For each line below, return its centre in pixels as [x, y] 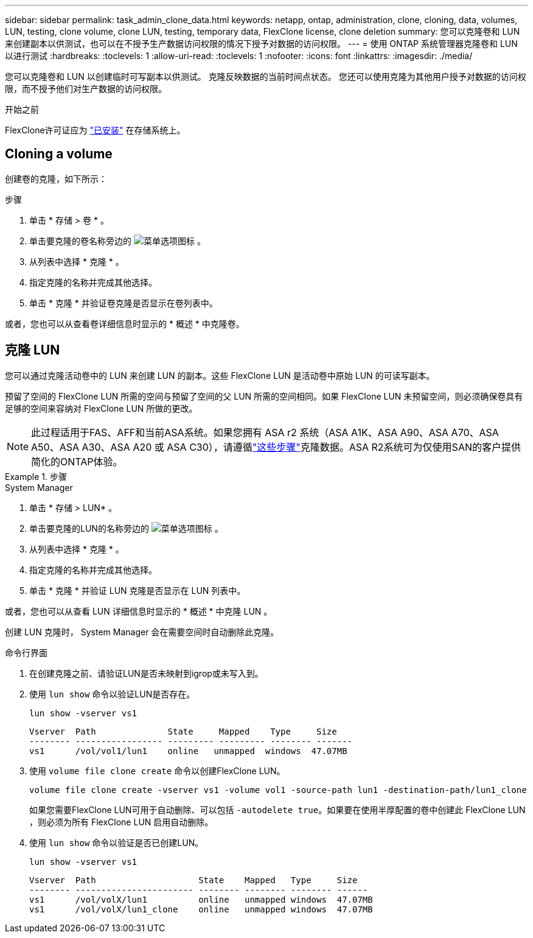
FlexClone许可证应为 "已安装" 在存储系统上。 [95, 130]
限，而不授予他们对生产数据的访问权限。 [86, 89]
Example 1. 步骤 [36, 476]
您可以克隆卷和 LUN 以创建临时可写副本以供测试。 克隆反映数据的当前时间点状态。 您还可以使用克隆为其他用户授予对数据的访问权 [266, 76]
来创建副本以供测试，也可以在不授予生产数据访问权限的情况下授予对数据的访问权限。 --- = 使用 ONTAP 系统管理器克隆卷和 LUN [261, 44]
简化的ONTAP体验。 [77, 461]
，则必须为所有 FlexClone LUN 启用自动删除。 [121, 822]
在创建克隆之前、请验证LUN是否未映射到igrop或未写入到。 [146, 673]
